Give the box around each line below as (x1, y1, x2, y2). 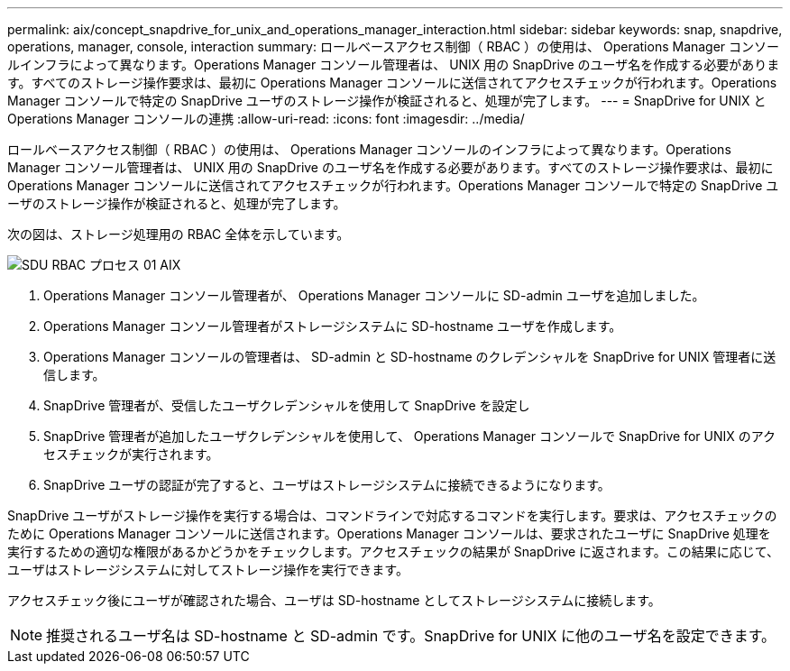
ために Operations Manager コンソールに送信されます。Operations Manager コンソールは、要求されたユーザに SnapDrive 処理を (7, 526, 771, 541)
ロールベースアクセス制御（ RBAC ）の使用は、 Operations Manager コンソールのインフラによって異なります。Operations (7, 142, 731, 157)
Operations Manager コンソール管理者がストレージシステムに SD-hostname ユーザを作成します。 (43, 318, 622, 334)
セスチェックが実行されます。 (43, 446, 219, 462)
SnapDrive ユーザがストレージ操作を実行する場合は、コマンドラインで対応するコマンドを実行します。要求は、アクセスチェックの (7, 508, 777, 523)
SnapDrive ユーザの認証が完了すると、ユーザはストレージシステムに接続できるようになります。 (43, 477, 611, 492)
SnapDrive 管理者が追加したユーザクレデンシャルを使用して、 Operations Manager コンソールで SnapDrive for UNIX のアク (43, 428, 776, 444)
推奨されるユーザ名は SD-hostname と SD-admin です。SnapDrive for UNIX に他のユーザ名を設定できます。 (46, 627, 776, 645)
